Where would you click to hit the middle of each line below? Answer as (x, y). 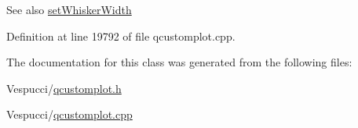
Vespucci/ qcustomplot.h (64, 88)
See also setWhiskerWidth (69, 9)
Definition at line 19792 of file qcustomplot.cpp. (121, 36)
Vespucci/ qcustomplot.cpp (69, 114)
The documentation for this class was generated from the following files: (179, 62)
